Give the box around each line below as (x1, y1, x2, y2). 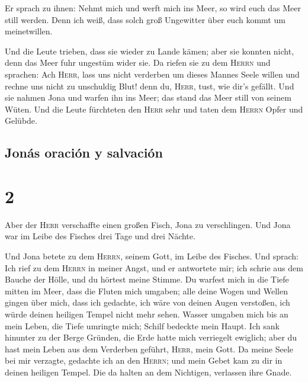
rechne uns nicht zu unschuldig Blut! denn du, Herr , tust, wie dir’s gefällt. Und (5, 79, 294, 92)
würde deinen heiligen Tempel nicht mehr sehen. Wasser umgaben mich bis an (5, 308, 288, 320)
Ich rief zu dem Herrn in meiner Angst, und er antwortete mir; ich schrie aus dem (5, 261, 303, 274)
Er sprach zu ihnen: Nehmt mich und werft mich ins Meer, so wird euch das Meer (5, 2, 301, 14)
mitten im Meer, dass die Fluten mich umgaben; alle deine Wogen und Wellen (5, 284, 288, 297)
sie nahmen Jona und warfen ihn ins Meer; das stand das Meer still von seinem (5, 91, 291, 104)
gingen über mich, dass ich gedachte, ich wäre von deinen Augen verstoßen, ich (5, 296, 290, 309)
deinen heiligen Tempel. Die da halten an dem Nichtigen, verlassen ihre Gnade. (5, 365, 292, 378)
